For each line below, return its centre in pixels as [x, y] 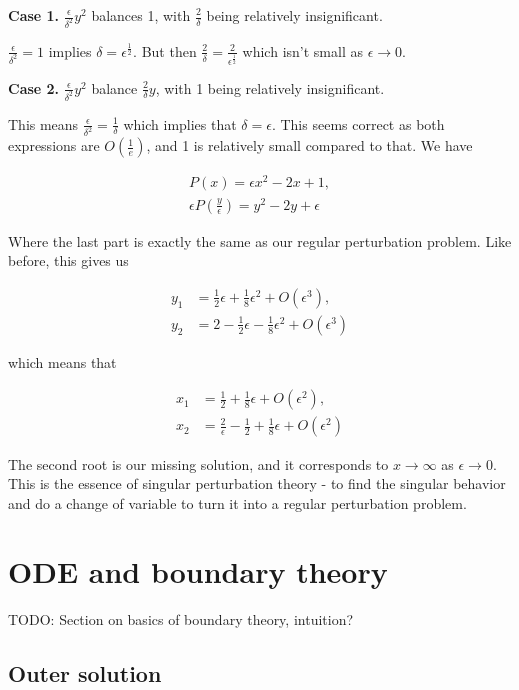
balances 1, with [141, 15]
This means [43, 123]
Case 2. [34, 87]
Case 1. [34, 15]
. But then [165, 50]
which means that [62, 361]
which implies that [180, 123]
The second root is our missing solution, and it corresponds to [198, 463]
